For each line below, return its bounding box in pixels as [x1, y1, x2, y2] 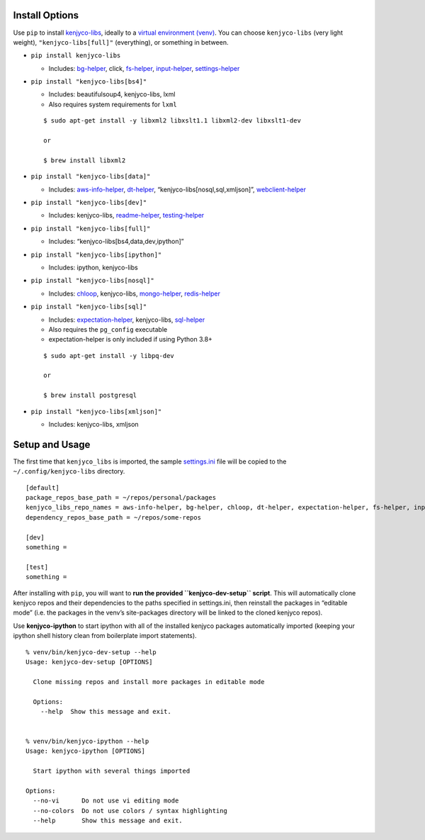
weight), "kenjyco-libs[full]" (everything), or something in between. [13, 38, 229, 46]
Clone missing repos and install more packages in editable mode [33, 678, 265, 685]
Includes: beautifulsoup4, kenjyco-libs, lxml [48, 90, 176, 99]
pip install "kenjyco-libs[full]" [30, 224, 151, 233]
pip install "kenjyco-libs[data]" [30, 172, 151, 181]
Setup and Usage [13, 438, 91, 450]
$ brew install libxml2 [43, 156, 126, 164]
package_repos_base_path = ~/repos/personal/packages [25, 493, 216, 502]
